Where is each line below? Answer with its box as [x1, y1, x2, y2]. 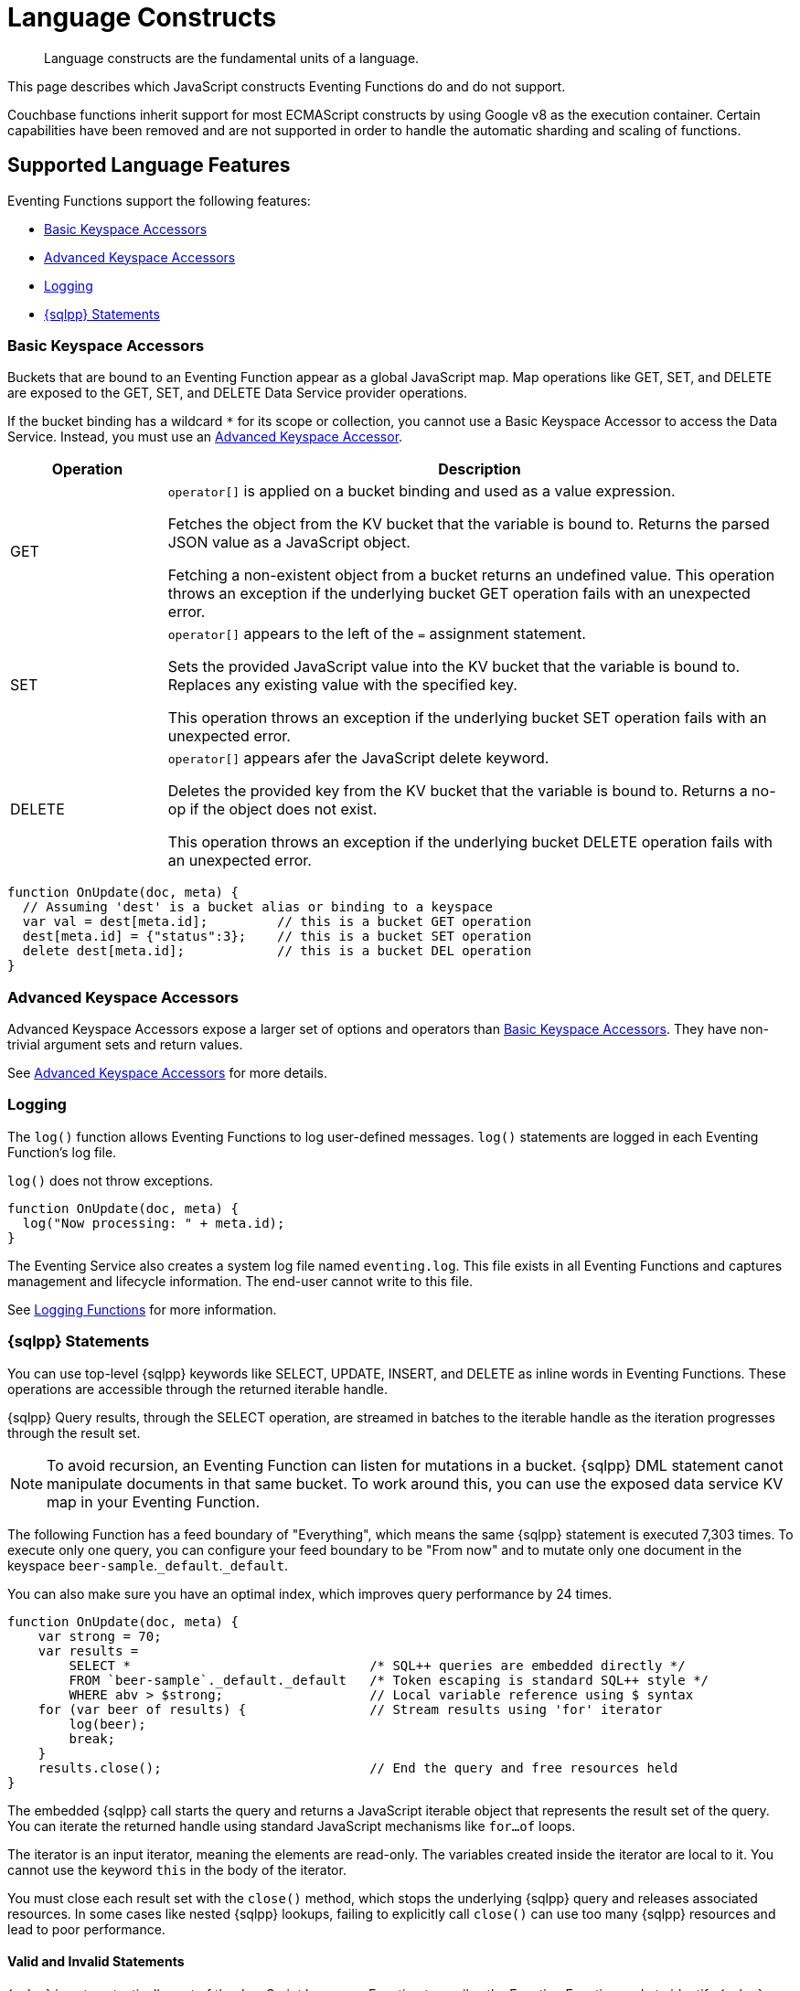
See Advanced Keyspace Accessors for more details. [7, 1065, 328, 1081]
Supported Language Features [7, 154, 291, 177]
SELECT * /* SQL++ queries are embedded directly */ [69, 1657, 686, 1673]
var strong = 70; [37, 1628, 162, 1644]
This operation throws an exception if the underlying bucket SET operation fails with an [167, 708, 767, 728]
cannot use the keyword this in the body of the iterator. [7, 1861, 347, 1878]
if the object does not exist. [189, 800, 378, 819]
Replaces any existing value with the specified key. [167, 676, 517, 695]
